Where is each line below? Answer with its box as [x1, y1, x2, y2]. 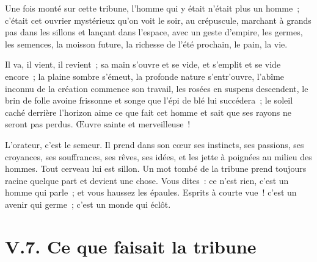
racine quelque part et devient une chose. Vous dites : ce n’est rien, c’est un [5, 174, 289, 186]
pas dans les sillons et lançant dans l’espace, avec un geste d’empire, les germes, [5, 26, 303, 38]
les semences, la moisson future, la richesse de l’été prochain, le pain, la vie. [5, 37, 288, 50]
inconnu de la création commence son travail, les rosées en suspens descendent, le [5, 82, 308, 94]
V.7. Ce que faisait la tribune [5, 233, 257, 258]
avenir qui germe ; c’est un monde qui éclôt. [5, 197, 171, 210]
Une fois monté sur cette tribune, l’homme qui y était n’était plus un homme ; [5, 2, 300, 14]
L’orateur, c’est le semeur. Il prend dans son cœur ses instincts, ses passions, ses [5, 138, 304, 150]
